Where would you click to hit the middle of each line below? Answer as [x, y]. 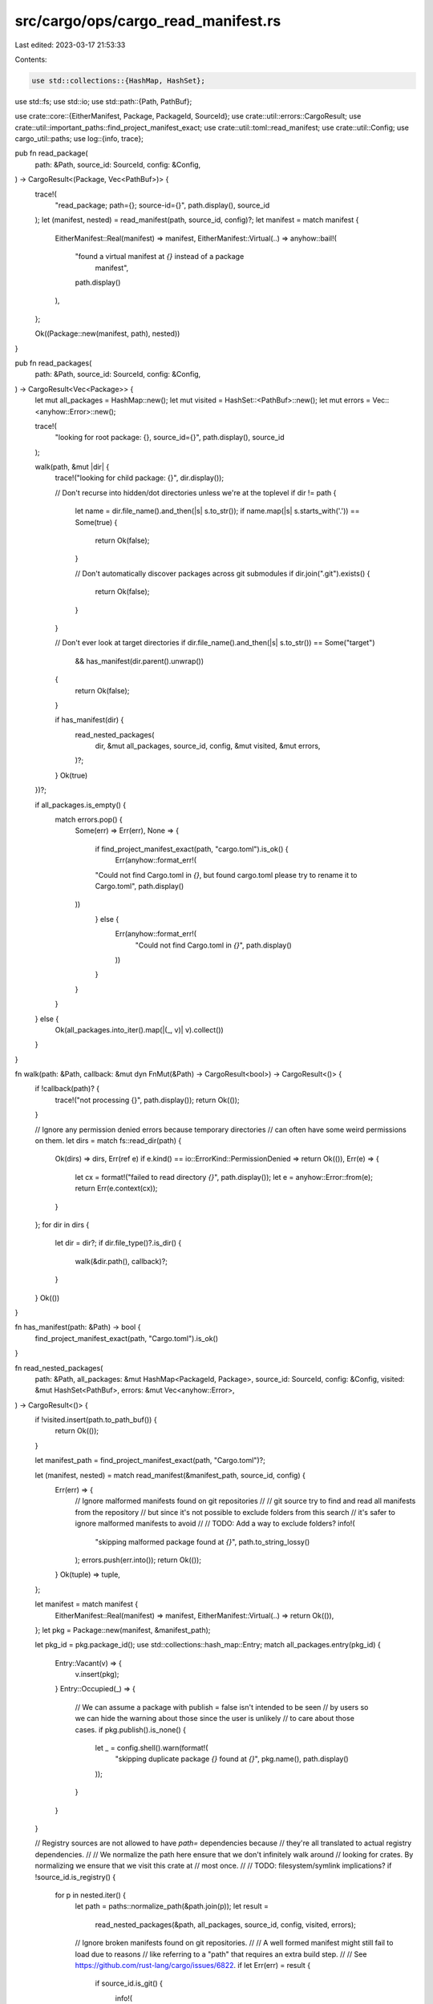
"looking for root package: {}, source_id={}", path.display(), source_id [170, 438]
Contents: [31, 59]
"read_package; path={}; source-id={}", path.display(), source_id [162, 205]
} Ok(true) [71, 775]
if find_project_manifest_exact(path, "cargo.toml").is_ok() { [192, 849]
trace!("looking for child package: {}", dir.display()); [140, 478]
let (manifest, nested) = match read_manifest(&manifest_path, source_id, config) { [170, 1475]
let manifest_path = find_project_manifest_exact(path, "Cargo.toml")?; [150, 1461]
